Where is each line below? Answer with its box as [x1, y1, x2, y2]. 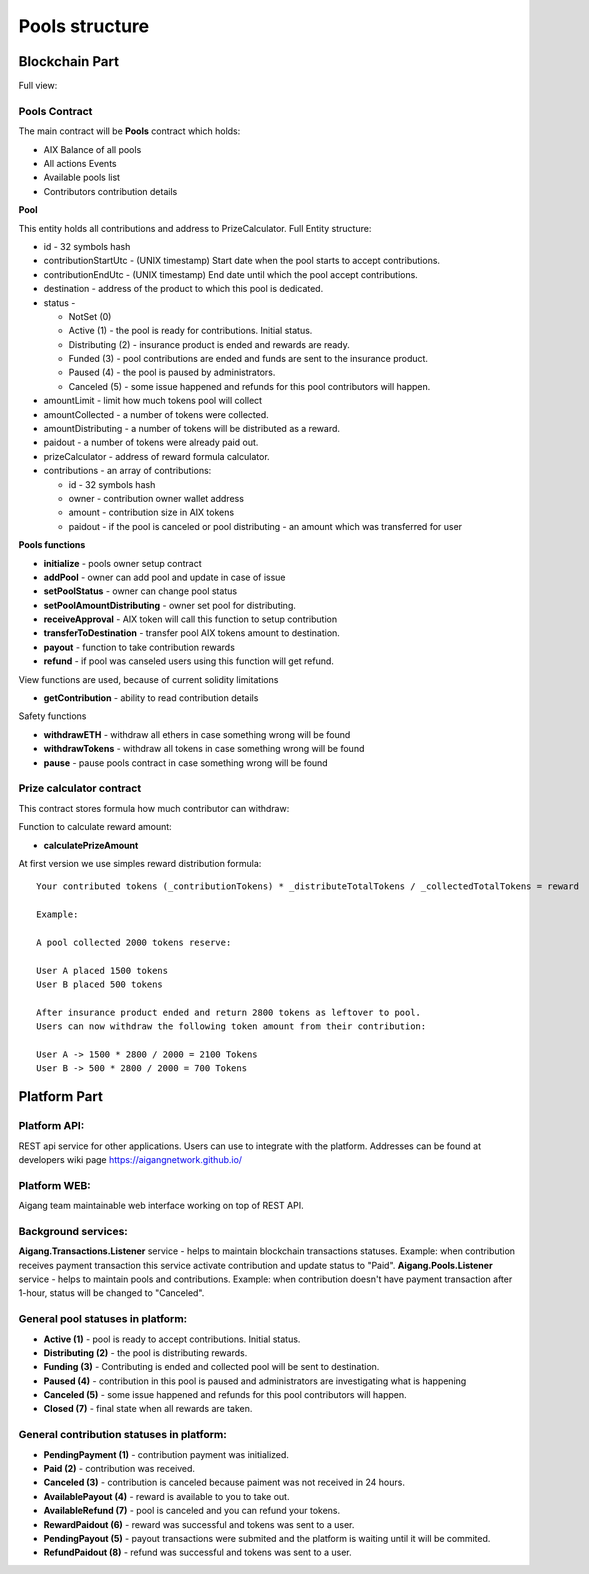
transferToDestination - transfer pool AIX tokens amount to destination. [43, 627, 340, 639]
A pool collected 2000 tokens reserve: [36, 936, 232, 948]
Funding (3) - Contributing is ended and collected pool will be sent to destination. [43, 1361, 380, 1373]
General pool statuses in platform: [18, 1312, 188, 1326]
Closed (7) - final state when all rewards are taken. [43, 1403, 253, 1415]
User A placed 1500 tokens [36, 965, 169, 976]
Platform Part [18, 1088, 104, 1105]
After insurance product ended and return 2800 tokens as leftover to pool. [36, 1006, 422, 1018]
